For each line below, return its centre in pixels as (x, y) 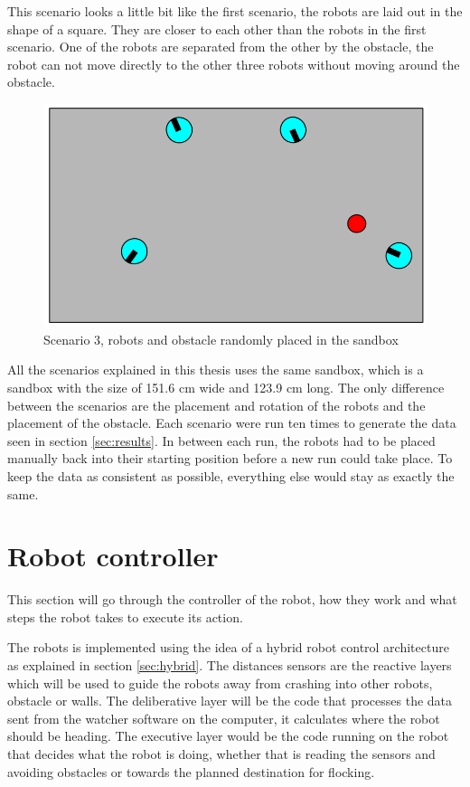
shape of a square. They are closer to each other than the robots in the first (217, 28)
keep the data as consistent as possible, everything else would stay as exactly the (231, 475)
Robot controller (113, 556)
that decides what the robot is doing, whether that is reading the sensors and (221, 754)
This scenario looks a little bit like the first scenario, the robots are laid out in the (235, 11)
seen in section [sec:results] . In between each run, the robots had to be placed (221, 440)
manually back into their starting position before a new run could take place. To (230, 458)
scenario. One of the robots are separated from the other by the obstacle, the (221, 47)
